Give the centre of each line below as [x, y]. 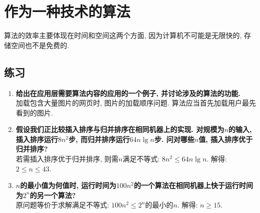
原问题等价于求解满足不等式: [62, 205]
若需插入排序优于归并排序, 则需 [67, 159]
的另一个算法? [53, 195]
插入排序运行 [37, 139]
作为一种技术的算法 [67, 11]
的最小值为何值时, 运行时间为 [68, 185]
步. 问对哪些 [175, 139]
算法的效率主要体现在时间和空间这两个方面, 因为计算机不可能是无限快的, [123, 35]
